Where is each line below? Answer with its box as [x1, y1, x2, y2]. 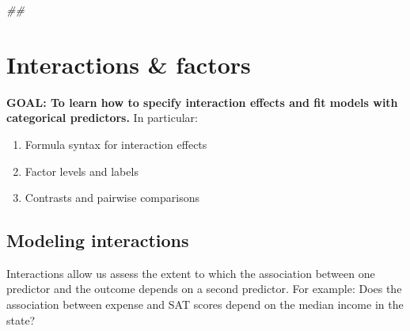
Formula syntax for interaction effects [25, 135, 207, 152]
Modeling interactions [6, 228, 189, 253]
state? [6, 311, 36, 328]
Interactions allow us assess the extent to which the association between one [6, 264, 375, 281]
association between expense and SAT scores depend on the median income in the [6, 296, 404, 313]
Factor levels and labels [25, 162, 139, 179]
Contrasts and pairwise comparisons [25, 189, 200, 206]
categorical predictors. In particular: [6, 109, 198, 126]
